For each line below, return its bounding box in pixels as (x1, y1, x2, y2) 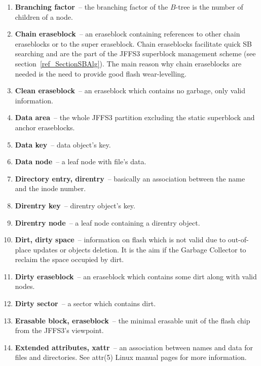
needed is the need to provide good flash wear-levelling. (15, 68, 187, 79)
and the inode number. (15, 183, 86, 194)
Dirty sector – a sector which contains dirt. (15, 298, 156, 309)
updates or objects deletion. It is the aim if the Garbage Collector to (33, 244, 246, 254)
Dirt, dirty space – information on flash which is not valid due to (15, 234, 226, 245)
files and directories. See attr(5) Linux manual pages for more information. (15, 352, 247, 362)
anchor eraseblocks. (15, 122, 75, 132)
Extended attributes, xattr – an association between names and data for (15, 342, 253, 352)
